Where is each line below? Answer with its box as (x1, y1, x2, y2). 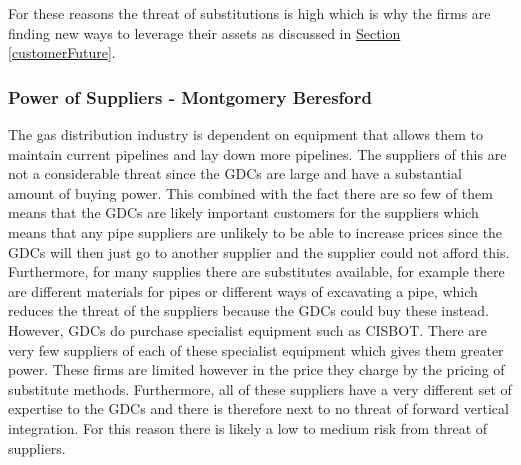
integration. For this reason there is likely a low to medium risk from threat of (8, 417, 488, 438)
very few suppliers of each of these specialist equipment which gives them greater (8, 339, 504, 360)
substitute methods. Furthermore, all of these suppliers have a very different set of (8, 378, 512, 399)
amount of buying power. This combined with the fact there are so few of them (8, 182, 493, 203)
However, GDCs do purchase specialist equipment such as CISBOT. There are (8, 319, 487, 340)
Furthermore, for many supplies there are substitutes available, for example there (8, 261, 505, 282)
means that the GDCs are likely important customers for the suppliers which (8, 202, 479, 223)
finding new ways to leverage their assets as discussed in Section (8, 22, 401, 43)
